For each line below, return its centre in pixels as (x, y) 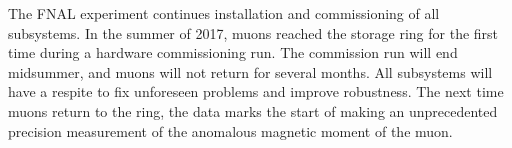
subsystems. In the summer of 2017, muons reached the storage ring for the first (253, 32)
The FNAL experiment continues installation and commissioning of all (224, 13)
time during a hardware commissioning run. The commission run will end (233, 52)
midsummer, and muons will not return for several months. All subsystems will (250, 71)
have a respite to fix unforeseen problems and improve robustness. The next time (256, 91)
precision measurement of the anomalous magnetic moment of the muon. (230, 130)
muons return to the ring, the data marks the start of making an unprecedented (253, 110)
